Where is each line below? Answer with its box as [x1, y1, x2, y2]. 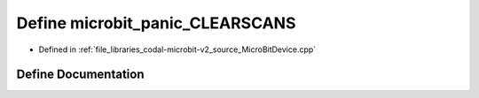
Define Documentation [16, 67, 145, 82]
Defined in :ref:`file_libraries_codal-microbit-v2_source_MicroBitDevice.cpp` [38, 44, 317, 55]
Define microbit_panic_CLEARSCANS [16, 13, 296, 33]
